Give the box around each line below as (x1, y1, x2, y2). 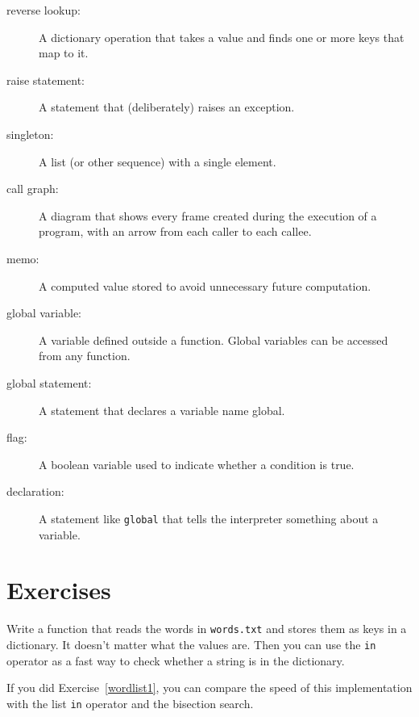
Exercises (6, 573, 111, 606)
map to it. (39, 44, 89, 61)
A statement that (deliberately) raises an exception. (39, 99, 295, 115)
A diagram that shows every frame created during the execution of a (39, 207, 377, 224)
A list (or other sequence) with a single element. (39, 153, 276, 170)
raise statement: (6, 71, 85, 88)
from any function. (39, 347, 131, 364)
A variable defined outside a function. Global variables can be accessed (39, 331, 388, 348)
